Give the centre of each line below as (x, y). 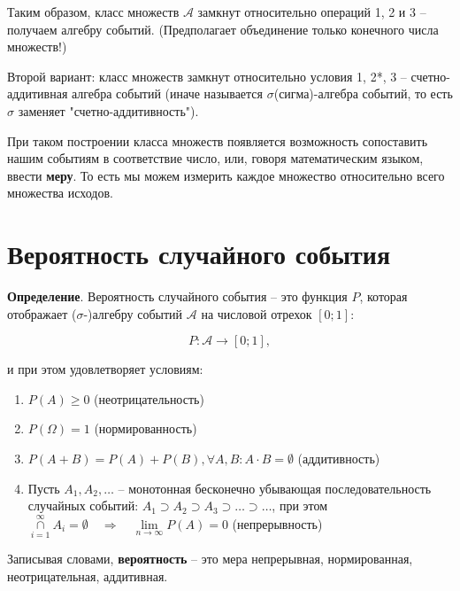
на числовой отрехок (257, 313)
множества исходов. (60, 193)
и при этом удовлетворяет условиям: (105, 369)
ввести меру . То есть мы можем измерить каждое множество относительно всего (226, 175)
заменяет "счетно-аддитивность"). (108, 110)
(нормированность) (146, 428)
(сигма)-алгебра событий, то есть (363, 93)
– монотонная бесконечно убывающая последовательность (275, 488)
